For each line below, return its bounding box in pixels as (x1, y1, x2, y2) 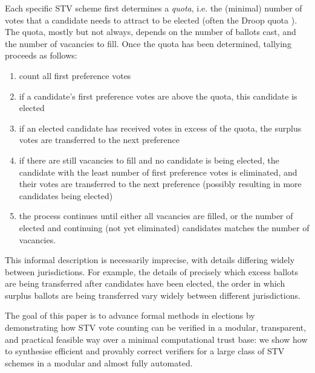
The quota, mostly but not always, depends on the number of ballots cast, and (5, 25, 296, 38)
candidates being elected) (19, 189, 113, 202)
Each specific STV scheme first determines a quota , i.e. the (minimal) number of (5, 2, 302, 14)
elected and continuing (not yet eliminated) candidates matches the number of (19, 221, 310, 234)
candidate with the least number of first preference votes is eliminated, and (19, 165, 297, 178)
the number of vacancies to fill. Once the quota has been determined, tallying (5, 37, 291, 49)
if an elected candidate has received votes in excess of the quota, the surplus (19, 121, 302, 134)
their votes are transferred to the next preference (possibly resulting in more (19, 177, 302, 190)
